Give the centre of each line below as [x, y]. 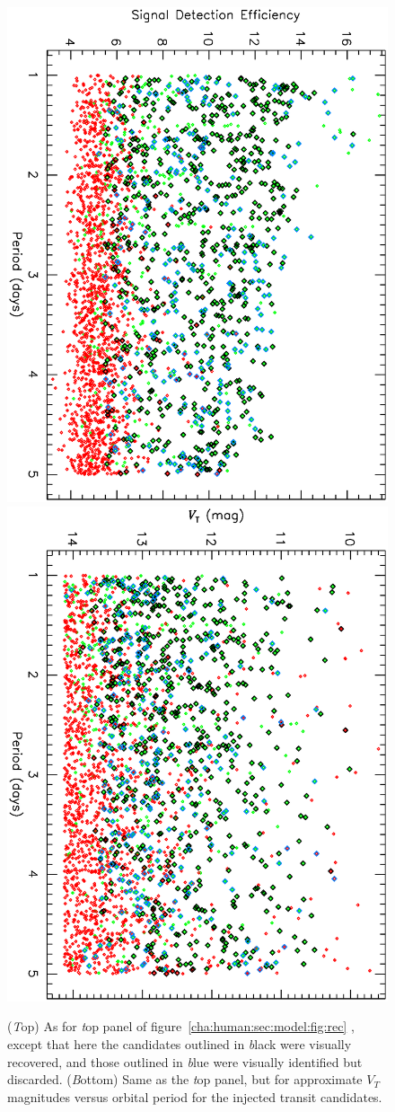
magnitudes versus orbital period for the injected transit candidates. [195, 1096]
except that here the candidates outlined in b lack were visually [180, 1043]
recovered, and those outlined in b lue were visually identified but [185, 1061]
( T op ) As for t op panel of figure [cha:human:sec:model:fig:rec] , [181, 1026]
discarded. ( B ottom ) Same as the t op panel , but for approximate [185, 1079]
